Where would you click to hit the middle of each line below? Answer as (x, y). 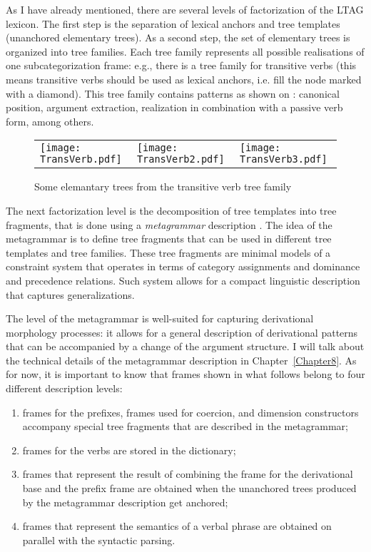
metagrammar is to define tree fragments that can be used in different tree (169, 239)
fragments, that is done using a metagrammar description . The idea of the (169, 224)
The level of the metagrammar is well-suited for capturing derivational (160, 318)
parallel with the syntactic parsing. (99, 540)
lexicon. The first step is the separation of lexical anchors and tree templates (173, 23)
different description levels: (64, 388)
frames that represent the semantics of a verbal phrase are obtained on (177, 526)
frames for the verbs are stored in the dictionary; (129, 450)
